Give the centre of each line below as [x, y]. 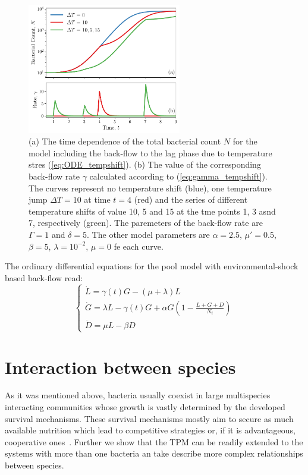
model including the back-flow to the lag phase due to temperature [150, 152]
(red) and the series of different [191, 199]
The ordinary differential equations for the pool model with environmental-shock [152, 266]
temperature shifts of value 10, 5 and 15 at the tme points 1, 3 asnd [152, 211]
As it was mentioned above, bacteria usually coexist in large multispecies [138, 395]
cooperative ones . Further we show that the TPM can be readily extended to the [154, 441]
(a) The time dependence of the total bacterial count [125, 141]
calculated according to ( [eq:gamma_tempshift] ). [178, 176]
